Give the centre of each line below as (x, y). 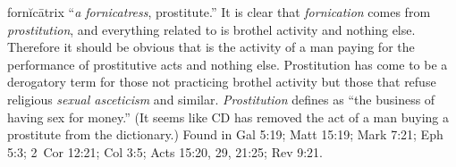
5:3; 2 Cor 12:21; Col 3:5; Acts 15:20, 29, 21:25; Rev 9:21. (165, 151)
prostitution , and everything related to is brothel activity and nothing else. (211, 29)
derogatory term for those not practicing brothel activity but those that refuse (222, 82)
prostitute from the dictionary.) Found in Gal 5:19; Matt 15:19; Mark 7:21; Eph (225, 134)
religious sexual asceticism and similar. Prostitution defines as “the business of (221, 99)
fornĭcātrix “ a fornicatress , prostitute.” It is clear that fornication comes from (219, 12)
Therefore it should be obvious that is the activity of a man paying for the (211, 47)
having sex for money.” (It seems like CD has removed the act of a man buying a (228, 117)
